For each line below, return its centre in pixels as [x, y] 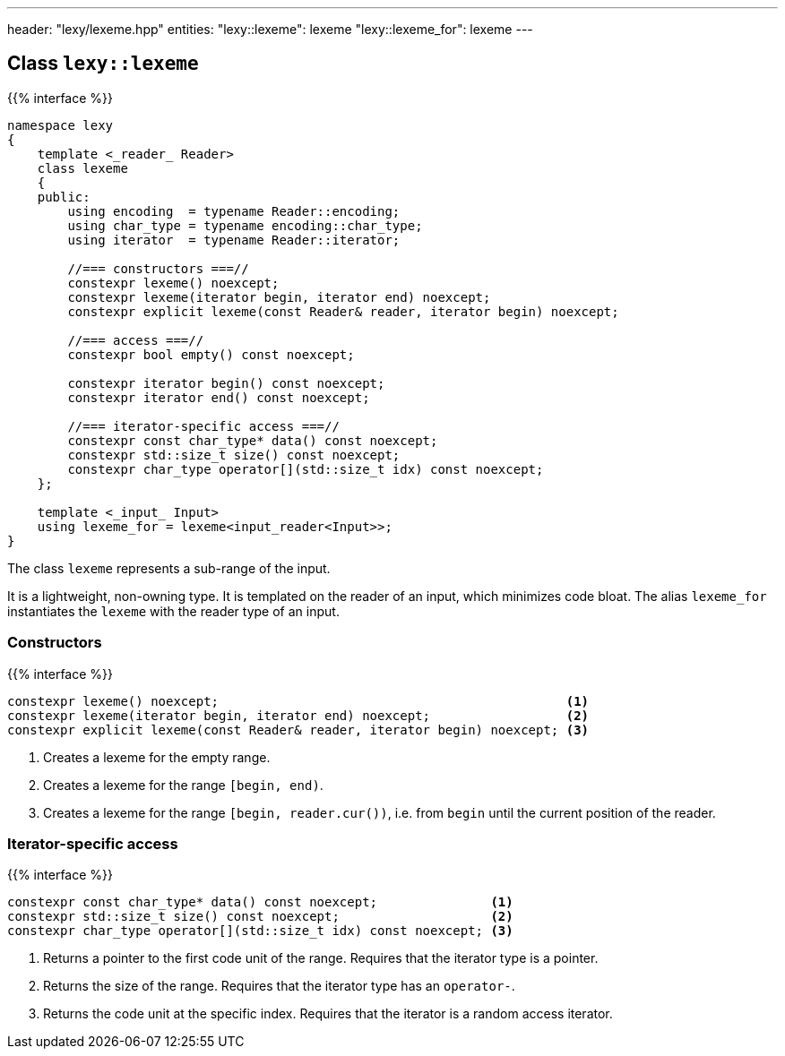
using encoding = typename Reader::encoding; [234, 211]
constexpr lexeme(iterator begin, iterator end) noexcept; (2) [298, 715]
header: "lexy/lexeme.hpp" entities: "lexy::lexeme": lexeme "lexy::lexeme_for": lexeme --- [270, 29]
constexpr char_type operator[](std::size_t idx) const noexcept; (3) [260, 931]
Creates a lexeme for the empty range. [157, 757]
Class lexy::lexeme [103, 64]
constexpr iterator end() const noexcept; [219, 397]
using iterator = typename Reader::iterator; [234, 240]
